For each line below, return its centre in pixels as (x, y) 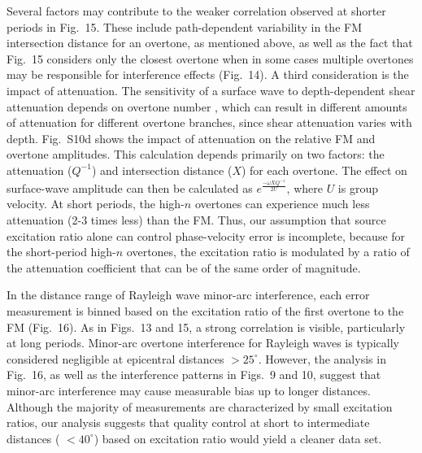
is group (358, 187)
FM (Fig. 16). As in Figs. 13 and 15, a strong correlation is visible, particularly (206, 327)
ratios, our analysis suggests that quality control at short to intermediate (188, 423)
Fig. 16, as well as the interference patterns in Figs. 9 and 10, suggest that (194, 375)
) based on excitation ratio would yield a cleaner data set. (238, 438)
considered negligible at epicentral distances (115, 358)
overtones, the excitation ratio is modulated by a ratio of (268, 252)
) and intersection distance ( (162, 170)
